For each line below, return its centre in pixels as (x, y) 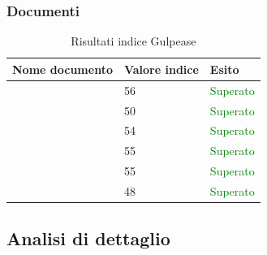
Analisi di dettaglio (88, 238)
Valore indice (161, 69)
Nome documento (62, 69)
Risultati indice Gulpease (133, 41)
